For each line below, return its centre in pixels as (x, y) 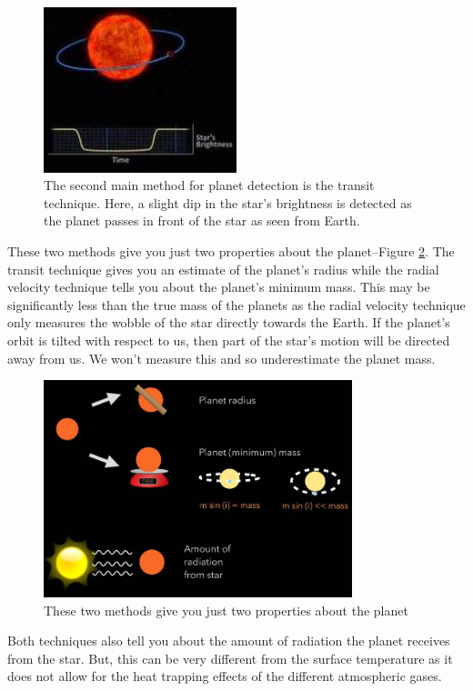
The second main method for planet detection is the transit (209, 185)
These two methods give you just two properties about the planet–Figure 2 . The (231, 250)
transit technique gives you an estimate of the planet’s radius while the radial (223, 269)
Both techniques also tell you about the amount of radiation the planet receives (229, 641)
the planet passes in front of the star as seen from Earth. (202, 220)
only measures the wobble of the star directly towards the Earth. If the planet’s (229, 322)
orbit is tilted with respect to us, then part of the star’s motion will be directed (229, 340)
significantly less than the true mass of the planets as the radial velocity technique (236, 304)
